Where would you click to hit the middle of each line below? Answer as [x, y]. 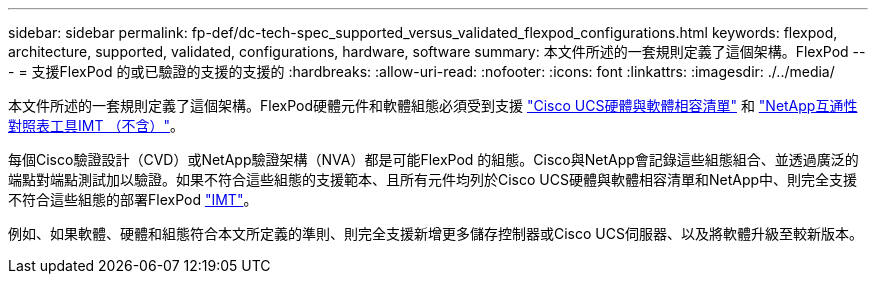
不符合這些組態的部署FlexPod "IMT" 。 [133, 199]
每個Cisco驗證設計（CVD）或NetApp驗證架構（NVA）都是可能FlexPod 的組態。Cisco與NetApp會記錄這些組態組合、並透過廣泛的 [433, 159]
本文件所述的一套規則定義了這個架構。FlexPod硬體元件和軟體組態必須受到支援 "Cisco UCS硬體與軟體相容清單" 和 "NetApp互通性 [433, 105]
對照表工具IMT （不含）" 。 [96, 125]
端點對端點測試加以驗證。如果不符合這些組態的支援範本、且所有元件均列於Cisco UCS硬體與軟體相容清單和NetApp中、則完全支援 [433, 179]
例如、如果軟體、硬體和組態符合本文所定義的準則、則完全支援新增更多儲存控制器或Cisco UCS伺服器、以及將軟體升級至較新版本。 [435, 233]
